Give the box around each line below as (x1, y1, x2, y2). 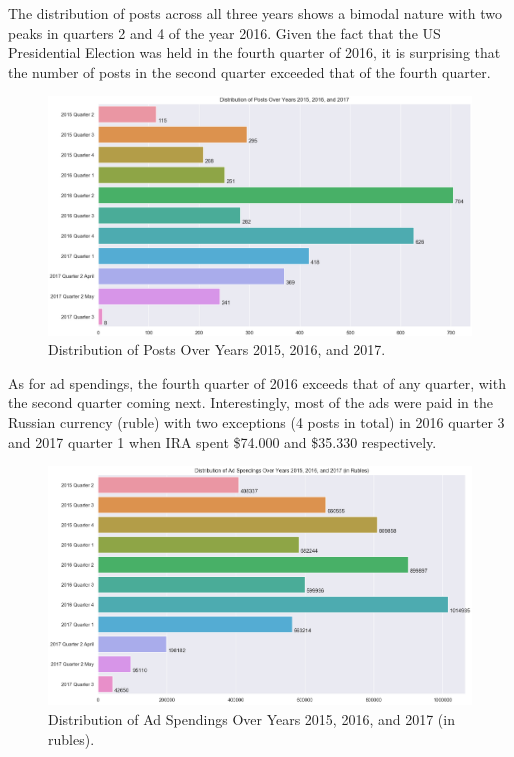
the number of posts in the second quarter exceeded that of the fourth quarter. (8, 61, 491, 82)
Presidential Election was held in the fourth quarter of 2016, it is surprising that (8, 42, 501, 63)
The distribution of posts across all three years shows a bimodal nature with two (8, 3, 502, 23)
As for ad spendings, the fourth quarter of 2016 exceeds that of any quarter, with (8, 372, 506, 393)
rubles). (48, 728, 95, 749)
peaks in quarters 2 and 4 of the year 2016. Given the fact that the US (8, 22, 441, 43)
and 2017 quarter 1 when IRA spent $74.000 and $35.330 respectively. (8, 431, 437, 452)
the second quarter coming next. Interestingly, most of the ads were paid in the (8, 392, 494, 413)
